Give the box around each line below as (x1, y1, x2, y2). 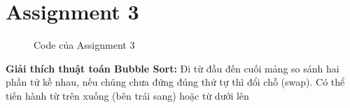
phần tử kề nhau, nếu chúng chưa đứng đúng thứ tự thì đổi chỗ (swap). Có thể (6, 75, 345, 89)
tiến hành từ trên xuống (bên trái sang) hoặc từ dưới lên (6, 88, 249, 102)
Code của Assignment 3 (34, 38, 135, 52)
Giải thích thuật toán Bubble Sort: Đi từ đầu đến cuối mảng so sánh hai (6, 61, 339, 75)
